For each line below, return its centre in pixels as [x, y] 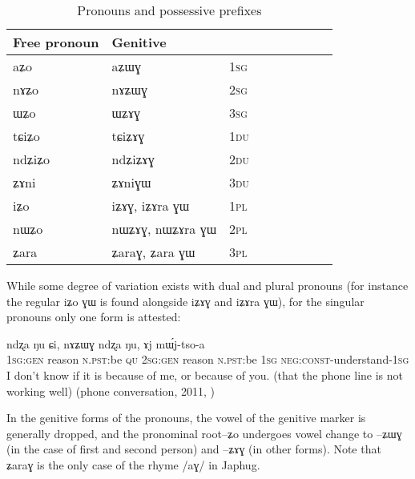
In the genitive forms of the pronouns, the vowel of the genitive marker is [186, 418]
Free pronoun [56, 42]
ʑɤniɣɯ [131, 182]
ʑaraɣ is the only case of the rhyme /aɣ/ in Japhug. [133, 464]
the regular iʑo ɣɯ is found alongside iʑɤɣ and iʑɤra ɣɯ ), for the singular [185, 301]
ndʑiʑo [32, 159]
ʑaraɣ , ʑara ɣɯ [153, 252]
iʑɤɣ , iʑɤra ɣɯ [151, 205]
